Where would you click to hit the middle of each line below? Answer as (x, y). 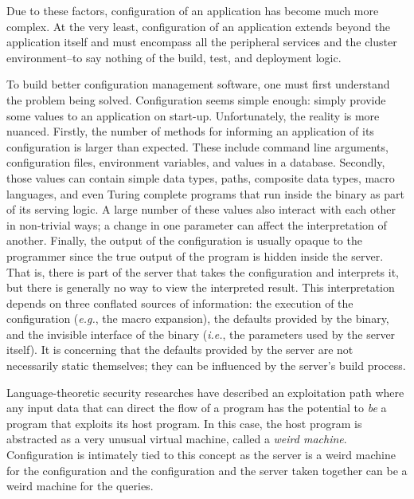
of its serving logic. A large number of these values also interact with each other (201, 209)
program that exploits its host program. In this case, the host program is (184, 423)
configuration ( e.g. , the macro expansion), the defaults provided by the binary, (198, 318)
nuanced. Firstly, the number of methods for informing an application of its (190, 131)
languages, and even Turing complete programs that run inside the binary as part (205, 193)
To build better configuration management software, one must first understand (198, 84)
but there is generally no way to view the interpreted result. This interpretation (201, 287)
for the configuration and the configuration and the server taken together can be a (207, 470)
